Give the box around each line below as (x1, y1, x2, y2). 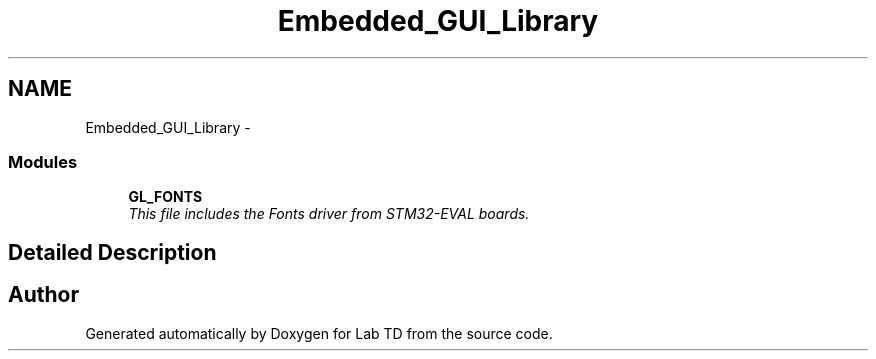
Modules (8, 151, 78, 172)
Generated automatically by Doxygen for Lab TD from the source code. (85, 324, 553, 342)
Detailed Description (8, 239, 217, 265)
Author (8, 282, 79, 308)
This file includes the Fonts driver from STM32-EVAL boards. (128, 205, 530, 223)
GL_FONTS (128, 188, 203, 206)
